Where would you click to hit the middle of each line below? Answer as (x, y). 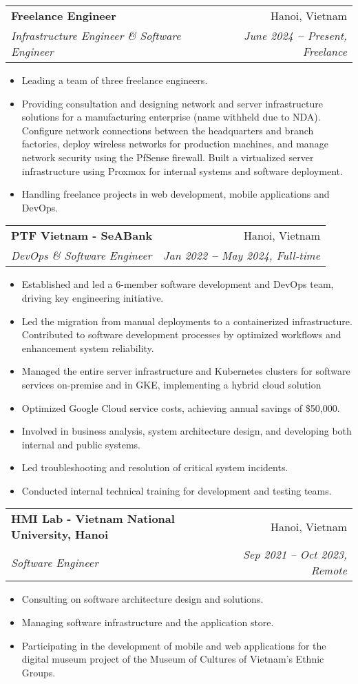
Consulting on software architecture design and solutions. (143, 599)
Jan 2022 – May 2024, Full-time (242, 256)
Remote (329, 570)
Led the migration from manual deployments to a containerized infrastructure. (187, 321)
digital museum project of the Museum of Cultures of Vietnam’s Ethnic (173, 659)
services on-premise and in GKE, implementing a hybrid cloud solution (171, 384)
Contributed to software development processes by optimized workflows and (181, 334)
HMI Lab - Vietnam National (93, 519)
